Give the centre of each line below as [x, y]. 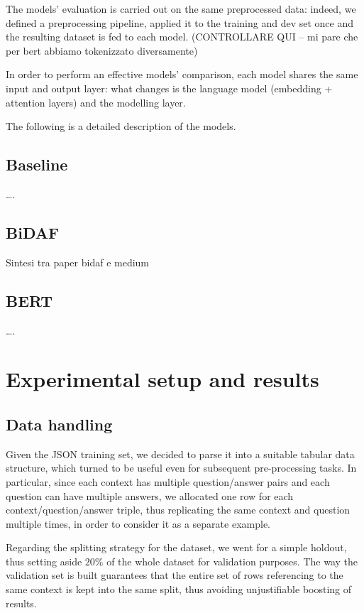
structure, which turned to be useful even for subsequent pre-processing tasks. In [181, 468]
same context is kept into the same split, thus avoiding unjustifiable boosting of [179, 589]
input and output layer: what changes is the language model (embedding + [169, 88]
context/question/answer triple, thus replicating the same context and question [178, 510]
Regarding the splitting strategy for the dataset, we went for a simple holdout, [176, 547]
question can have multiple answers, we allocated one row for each [150, 495]
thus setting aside [44, 561]
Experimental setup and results [162, 379]
